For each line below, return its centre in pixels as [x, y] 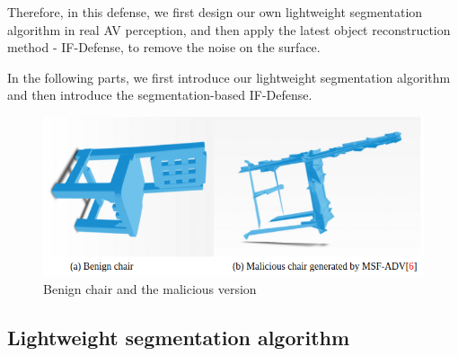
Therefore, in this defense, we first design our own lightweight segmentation [215, 12]
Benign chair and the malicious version [150, 288]
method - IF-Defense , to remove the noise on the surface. [164, 47]
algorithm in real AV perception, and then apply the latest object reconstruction [229, 29]
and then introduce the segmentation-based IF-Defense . [160, 95]
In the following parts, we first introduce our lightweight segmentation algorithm [229, 77]
